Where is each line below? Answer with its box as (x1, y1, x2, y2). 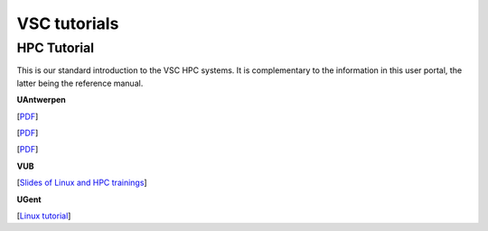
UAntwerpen (16, 95, 67, 106)
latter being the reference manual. (16, 78, 144, 88)
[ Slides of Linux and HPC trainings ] (16, 177, 148, 189)
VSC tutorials (16, 14, 119, 33)
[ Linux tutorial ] (16, 210, 71, 221)
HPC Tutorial (16, 40, 95, 56)
